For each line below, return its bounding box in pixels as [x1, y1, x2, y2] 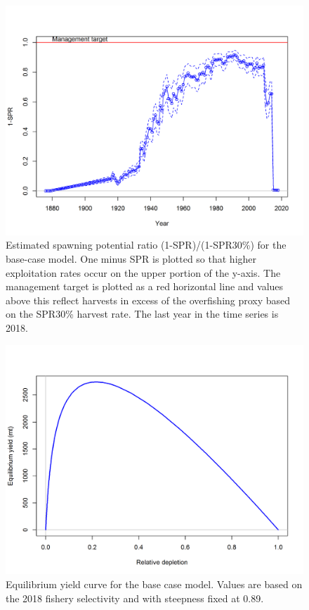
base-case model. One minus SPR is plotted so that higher [6, 251, 257, 266]
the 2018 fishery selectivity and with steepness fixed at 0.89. [6, 590, 264, 605]
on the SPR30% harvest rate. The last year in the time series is [6, 306, 279, 321]
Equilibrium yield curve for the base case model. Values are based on [6, 577, 303, 592]
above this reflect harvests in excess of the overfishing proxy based [6, 292, 291, 307]
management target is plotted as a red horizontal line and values [6, 279, 284, 294]
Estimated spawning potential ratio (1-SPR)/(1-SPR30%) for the [6, 237, 287, 252]
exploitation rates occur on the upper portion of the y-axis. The [6, 265, 281, 280]
